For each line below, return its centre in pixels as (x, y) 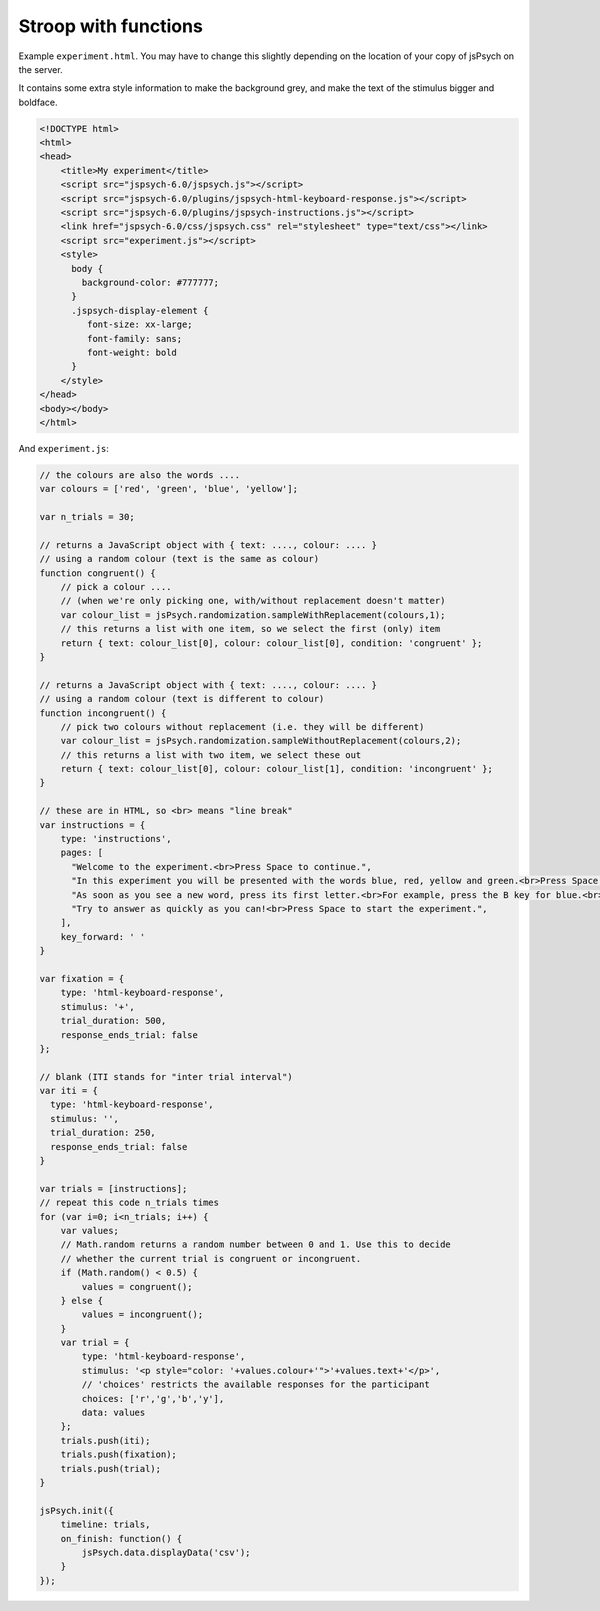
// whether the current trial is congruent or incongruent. (211, 1258)
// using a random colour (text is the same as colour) (179, 559)
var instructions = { (92, 824)
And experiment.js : (64, 448)
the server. (41, 69)
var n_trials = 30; (87, 517)
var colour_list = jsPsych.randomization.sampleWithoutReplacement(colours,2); (261, 741)
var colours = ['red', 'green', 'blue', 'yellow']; (169, 489)
